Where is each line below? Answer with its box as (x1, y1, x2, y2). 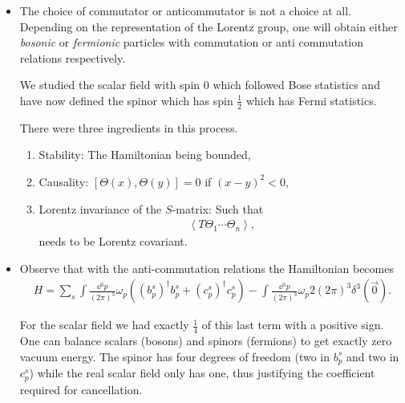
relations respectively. (19, 49, 126, 66)
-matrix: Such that (172, 200, 264, 217)
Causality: (38, 173, 89, 189)
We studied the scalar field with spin (19, 76, 200, 93)
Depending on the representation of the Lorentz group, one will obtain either (19, 18, 398, 35)
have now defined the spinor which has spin (19, 92, 233, 108)
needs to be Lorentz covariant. (38, 233, 188, 250)
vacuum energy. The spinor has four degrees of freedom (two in (19, 348, 330, 364)
